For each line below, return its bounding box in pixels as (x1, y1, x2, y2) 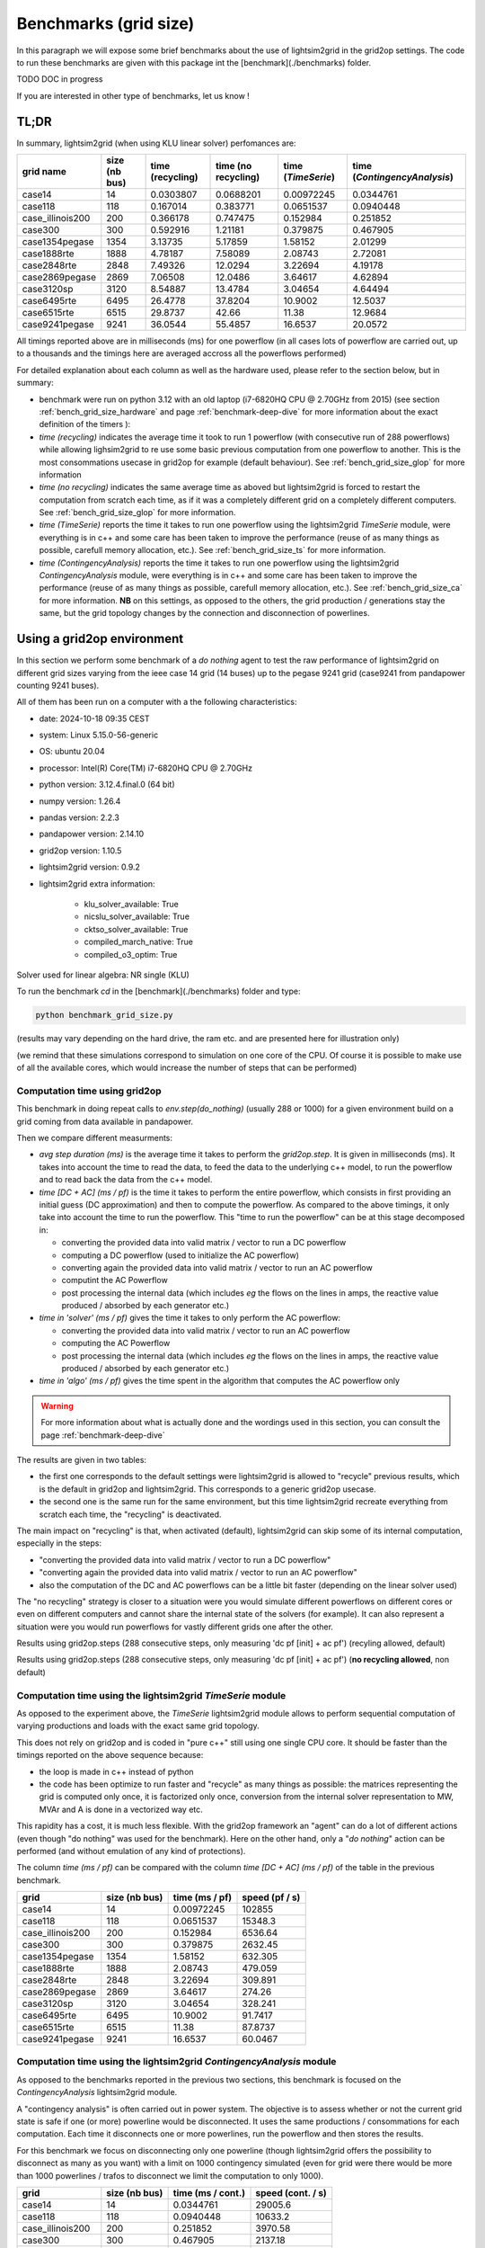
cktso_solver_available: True (84, 923, 189, 934)
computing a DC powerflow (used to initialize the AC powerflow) (61, 1250, 300, 1261)
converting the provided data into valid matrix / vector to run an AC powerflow (61, 1325, 350, 1335)
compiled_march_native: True (84, 936, 193, 948)
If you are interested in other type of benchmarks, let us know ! (16, 90, 251, 101)
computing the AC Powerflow (61, 1338, 171, 1349)
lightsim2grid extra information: (39, 878, 156, 889)
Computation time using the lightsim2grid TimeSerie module (16, 1689, 287, 1701)
